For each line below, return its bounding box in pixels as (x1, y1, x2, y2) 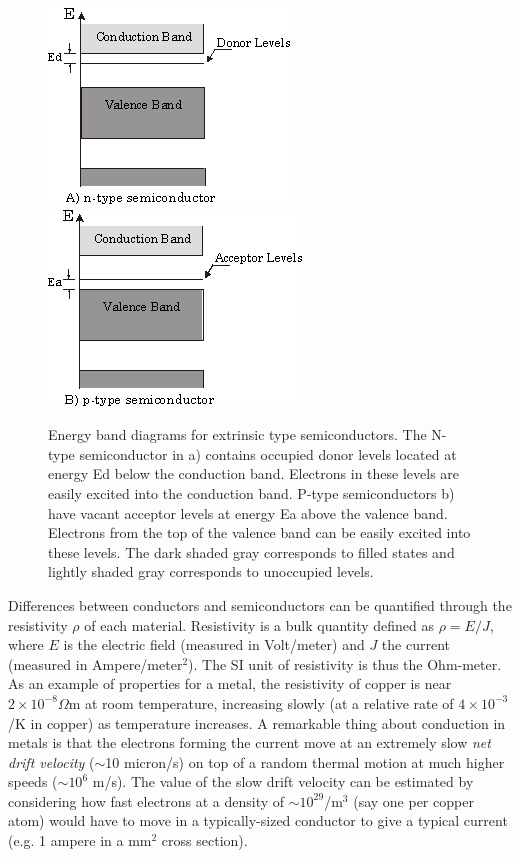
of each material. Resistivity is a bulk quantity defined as (84, 614, 435, 635)
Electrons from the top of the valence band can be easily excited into (48, 522, 471, 543)
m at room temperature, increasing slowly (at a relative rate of (68, 692, 454, 713)
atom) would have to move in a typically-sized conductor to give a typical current (8, 810, 508, 831)
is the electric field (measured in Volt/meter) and (63, 634, 365, 655)
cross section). (161, 830, 248, 851)
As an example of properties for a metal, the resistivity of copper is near (8, 673, 452, 694)
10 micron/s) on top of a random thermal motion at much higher (105, 751, 505, 772)
